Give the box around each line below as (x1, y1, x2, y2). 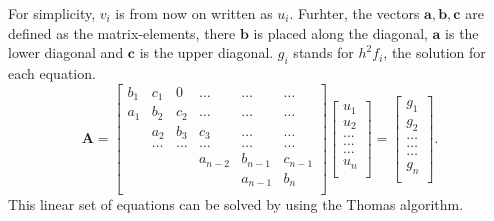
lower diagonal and (8, 42, 124, 63)
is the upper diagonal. (139, 42, 274, 63)
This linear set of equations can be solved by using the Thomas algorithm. (8, 194, 464, 215)
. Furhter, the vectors (289, 3, 420, 23)
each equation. (8, 62, 96, 83)
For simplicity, (8, 3, 96, 23)
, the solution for (383, 42, 486, 63)
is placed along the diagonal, (253, 22, 428, 43)
